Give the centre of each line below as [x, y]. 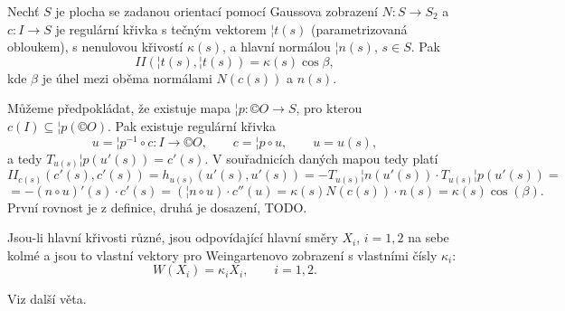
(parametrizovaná [359, 28]
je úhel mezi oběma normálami [127, 77]
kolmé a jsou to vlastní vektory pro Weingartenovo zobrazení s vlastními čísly [222, 254]
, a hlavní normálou [277, 47]
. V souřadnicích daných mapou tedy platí [321, 158]
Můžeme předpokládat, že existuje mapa [119, 108]
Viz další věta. [47, 299]
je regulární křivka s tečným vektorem [161, 28]
